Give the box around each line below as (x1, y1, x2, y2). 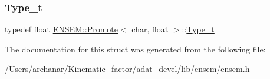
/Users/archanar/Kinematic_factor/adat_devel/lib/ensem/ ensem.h (5, 62, 250, 75)
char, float (131, 23, 169, 35)
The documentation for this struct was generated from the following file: (5, 42, 266, 55)
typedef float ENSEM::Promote (5, 23, 118, 35)
